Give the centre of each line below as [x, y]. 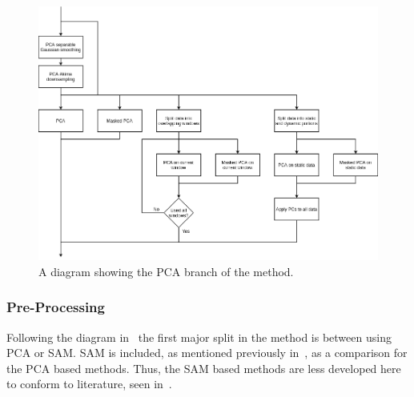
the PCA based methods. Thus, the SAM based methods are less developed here [204, 368]
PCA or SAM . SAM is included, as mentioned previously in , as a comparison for [207, 353]
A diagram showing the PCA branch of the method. [166, 271]
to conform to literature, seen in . [89, 384]
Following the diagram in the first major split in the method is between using [199, 337]
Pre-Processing [56, 307]
